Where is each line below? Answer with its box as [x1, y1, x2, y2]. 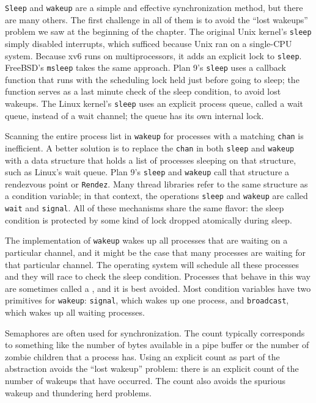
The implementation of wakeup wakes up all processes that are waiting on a [5, 234, 288, 247]
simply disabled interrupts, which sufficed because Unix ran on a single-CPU [5, 37, 292, 49]
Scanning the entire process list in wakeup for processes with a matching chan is [5, 129, 304, 142]
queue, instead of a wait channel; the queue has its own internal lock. [5, 109, 264, 122]
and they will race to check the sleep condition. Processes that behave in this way [5, 270, 310, 283]
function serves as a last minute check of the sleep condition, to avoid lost [5, 85, 281, 98]
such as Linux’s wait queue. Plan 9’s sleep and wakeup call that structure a [5, 165, 290, 178]
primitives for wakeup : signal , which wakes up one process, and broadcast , [5, 294, 289, 307]
